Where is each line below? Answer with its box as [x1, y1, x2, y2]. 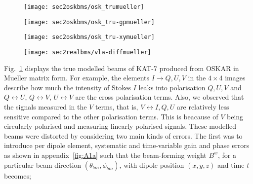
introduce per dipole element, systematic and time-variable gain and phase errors [4, 140, 250, 150]
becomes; [4, 170, 31, 181]
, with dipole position [119, 159, 184, 170]
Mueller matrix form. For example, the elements [4, 73, 150, 83]
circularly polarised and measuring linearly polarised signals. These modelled [4, 121, 237, 131]
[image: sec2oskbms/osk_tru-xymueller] [24, 34, 155, 41]
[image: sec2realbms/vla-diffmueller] [24, 48, 151, 56]
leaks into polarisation [138, 82, 206, 92]
